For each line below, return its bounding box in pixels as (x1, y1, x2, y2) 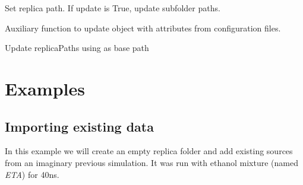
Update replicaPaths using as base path (5, 42, 149, 54)
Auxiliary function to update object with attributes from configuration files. (5, 21, 281, 34)
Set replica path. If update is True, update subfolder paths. (5, 2, 220, 14)
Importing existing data (5, 117, 154, 135)
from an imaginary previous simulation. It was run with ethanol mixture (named (5, 156, 298, 168)
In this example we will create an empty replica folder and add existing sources (5, 145, 293, 157)
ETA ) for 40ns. (5, 168, 59, 180)
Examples (5, 76, 85, 100)
